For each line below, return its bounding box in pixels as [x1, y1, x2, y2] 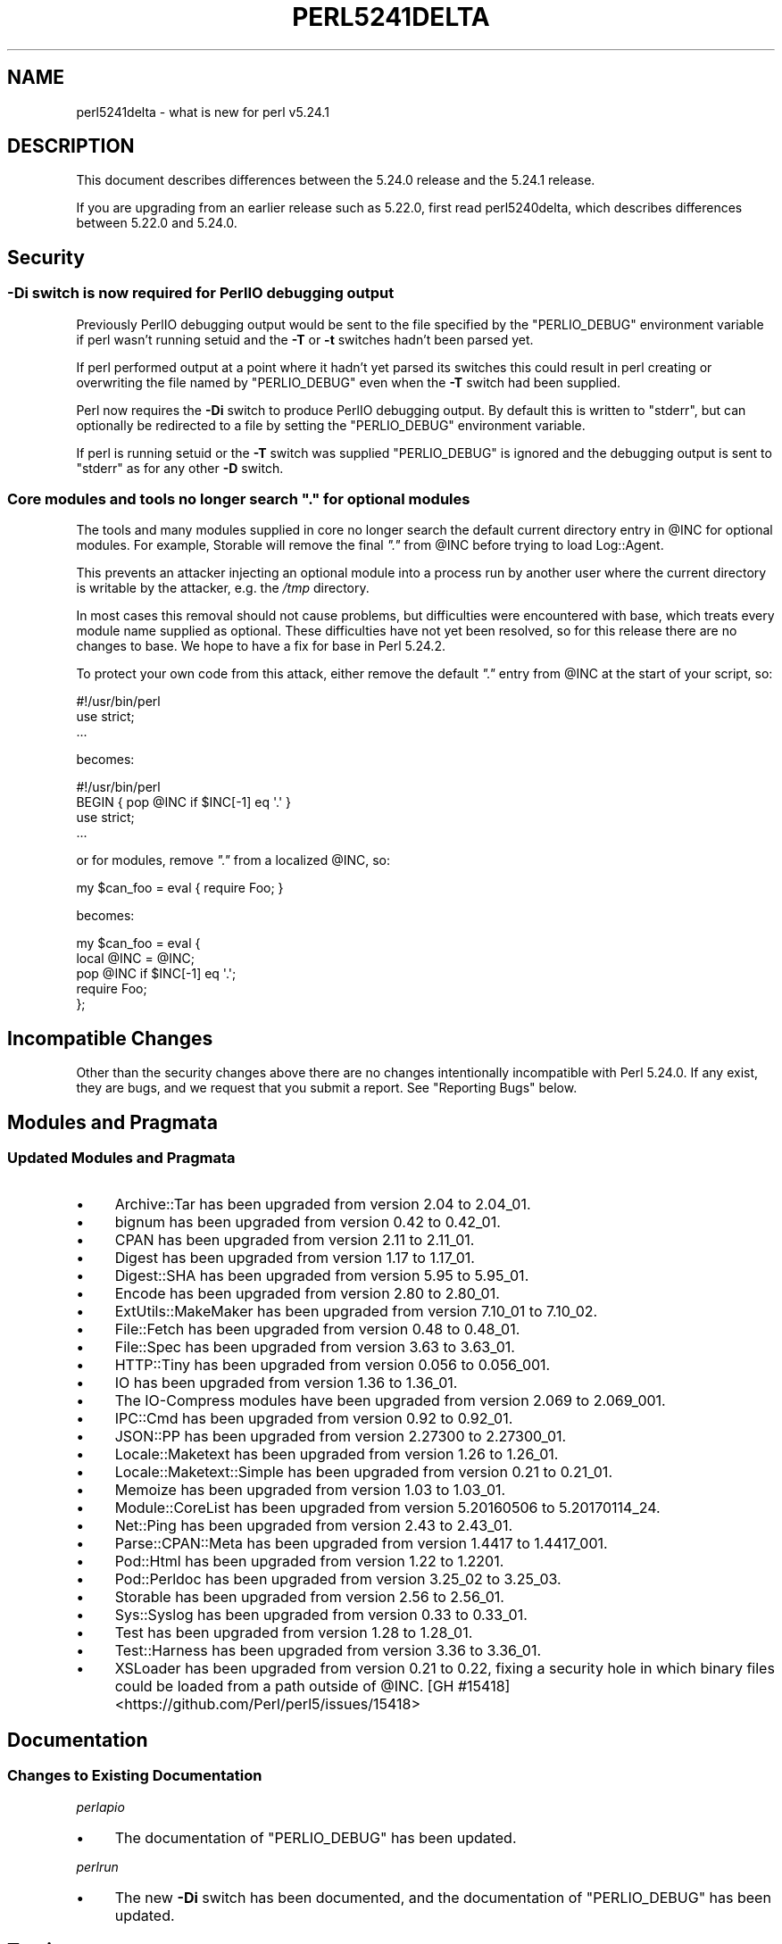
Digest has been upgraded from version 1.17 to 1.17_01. [114, 1249, 475, 1267]
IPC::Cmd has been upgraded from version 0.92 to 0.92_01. [114, 1409, 513, 1428]
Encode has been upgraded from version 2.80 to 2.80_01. [114, 1284, 500, 1303]
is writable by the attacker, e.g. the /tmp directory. [76, 580, 370, 596]
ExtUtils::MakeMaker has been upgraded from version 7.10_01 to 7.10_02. [114, 1302, 598, 1321]
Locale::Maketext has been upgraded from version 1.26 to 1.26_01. [114, 1445, 559, 1464]
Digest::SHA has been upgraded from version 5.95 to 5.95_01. [114, 1267, 529, 1285]
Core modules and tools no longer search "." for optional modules [7, 490, 470, 509]
